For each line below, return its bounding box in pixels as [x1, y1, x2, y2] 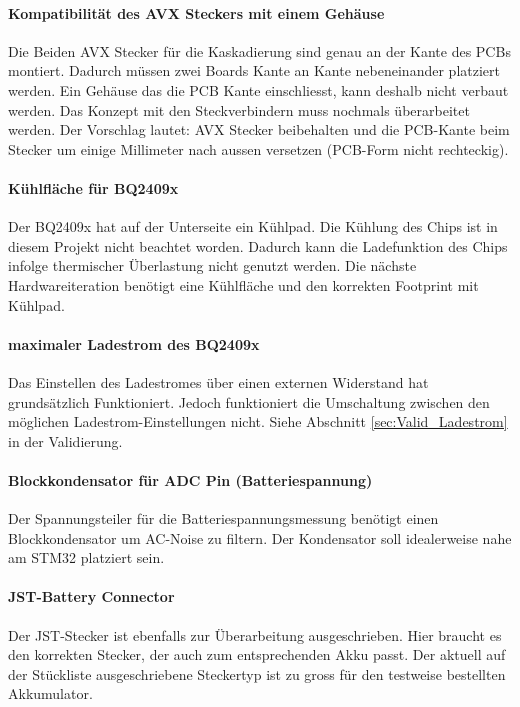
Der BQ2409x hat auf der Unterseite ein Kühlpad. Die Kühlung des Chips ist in [8, 216, 498, 237]
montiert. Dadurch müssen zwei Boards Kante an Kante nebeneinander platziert [8, 60, 500, 81]
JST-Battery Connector [8, 586, 175, 607]
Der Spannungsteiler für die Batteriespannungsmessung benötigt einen [8, 508, 439, 529]
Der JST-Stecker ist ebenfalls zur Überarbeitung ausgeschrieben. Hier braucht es [8, 624, 502, 645]
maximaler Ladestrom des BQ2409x [8, 333, 260, 354]
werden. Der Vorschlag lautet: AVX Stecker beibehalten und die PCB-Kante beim [8, 119, 510, 140]
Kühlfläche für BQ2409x [8, 177, 179, 198]
